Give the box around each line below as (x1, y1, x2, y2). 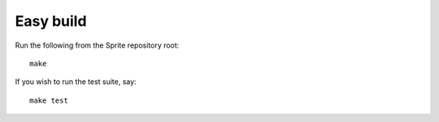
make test (29, 95, 68, 105)
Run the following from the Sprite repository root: (15, 40, 180, 50)
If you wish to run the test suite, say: (15, 77, 137, 86)
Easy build (15, 12, 87, 30)
